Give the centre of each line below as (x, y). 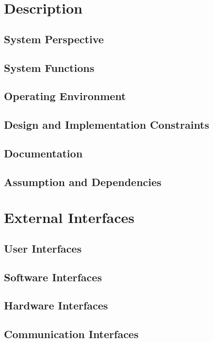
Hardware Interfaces (56, 305)
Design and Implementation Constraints (107, 125)
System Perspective (54, 39)
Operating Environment (65, 96)
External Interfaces (69, 217)
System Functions (49, 67)
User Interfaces (43, 248)
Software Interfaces (53, 277)
